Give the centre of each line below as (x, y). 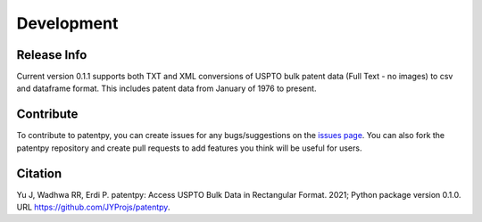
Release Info (52, 55)
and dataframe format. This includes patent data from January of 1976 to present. (166, 88)
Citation (39, 173)
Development (67, 23)
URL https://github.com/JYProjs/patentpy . (93, 207)
